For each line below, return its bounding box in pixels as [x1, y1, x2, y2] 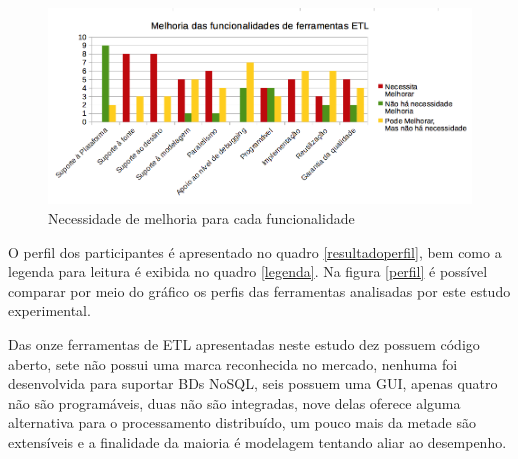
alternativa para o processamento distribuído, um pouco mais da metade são [8, 412, 476, 433]
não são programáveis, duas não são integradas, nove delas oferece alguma [8, 392, 461, 413]
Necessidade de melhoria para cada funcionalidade [48, 208, 355, 228]
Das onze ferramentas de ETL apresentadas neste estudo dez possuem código [8, 333, 480, 354]
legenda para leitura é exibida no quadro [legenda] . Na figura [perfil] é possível [8, 261, 488, 282]
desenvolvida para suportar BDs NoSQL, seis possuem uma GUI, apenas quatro [8, 373, 498, 394]
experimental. [8, 300, 91, 321]
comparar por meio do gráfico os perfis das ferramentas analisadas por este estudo [8, 280, 511, 301]
